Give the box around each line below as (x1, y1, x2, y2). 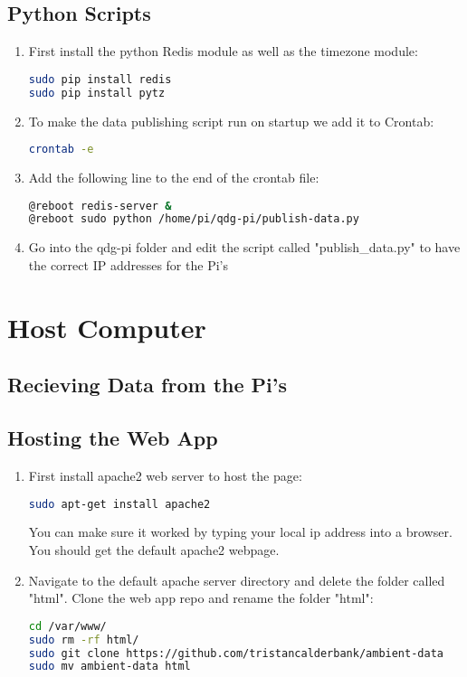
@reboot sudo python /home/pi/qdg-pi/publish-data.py (28, 212, 359, 226)
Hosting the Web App (7, 424, 218, 452)
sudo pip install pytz (28, 86, 166, 99)
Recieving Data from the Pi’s (7, 371, 288, 399)
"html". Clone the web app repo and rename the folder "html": (28, 588, 374, 607)
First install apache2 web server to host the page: (28, 465, 302, 484)
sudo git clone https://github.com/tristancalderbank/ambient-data (28, 646, 443, 660)
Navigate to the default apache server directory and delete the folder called (28, 570, 445, 589)
